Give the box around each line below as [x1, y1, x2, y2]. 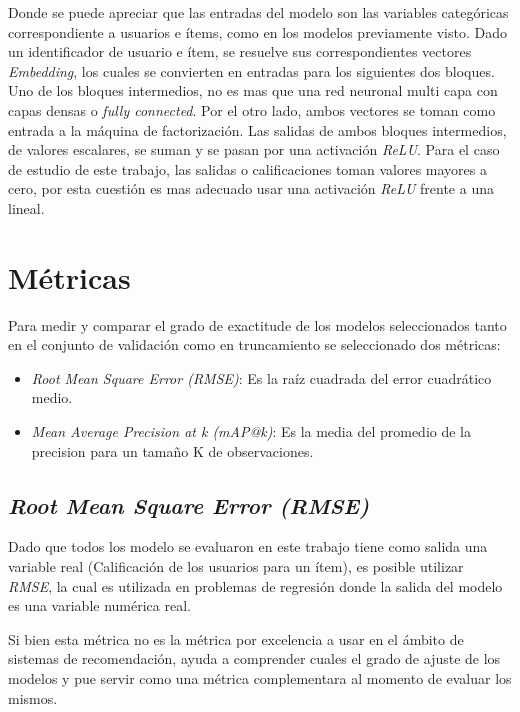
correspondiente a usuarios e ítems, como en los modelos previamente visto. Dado [8, 21, 507, 42]
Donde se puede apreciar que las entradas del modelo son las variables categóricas [8, 2, 509, 22]
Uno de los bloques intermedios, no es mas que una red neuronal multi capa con [8, 80, 498, 101]
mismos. [8, 687, 58, 708]
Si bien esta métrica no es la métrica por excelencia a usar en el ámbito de [8, 628, 464, 649]
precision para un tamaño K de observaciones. [31, 440, 314, 461]
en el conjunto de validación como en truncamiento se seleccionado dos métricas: [8, 334, 501, 355]
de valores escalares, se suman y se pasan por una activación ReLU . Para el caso [8, 139, 500, 160]
